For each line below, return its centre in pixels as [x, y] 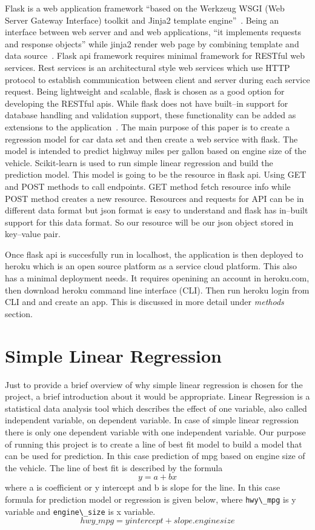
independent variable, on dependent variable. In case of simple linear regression [152, 420]
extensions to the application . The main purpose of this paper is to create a [148, 126]
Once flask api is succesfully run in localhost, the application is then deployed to [154, 254]
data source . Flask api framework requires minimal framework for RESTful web [155, 55]
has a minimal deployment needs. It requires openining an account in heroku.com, [157, 278]
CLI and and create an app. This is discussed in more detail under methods [144, 302]
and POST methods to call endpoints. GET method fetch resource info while [148, 186]
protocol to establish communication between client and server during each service [157, 79]
